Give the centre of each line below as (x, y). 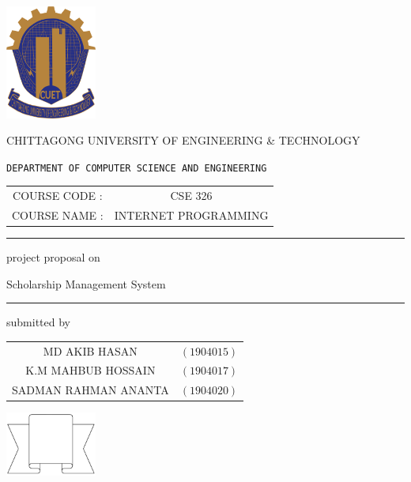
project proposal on (53, 257)
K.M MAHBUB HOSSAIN (90, 370)
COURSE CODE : (58, 196)
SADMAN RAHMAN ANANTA (90, 390)
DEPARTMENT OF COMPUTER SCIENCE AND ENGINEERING (137, 168)
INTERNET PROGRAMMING (191, 215)
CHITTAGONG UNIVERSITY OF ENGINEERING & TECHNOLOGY (183, 140)
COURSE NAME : (58, 215)
